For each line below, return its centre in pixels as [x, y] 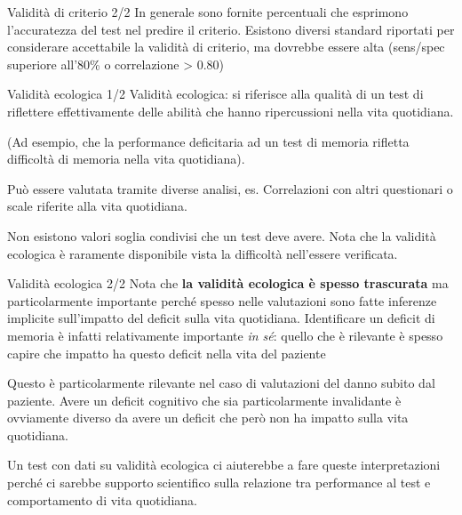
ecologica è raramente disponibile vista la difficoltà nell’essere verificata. [203, 253]
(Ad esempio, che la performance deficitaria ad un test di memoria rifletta [208, 141]
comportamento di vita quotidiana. [102, 499]
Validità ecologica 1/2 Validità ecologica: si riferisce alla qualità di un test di [215, 94]
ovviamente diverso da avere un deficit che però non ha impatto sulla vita [208, 418]
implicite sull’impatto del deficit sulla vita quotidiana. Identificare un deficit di [221, 318]
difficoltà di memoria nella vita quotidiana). [126, 159]
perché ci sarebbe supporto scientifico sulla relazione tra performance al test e [219, 483]
